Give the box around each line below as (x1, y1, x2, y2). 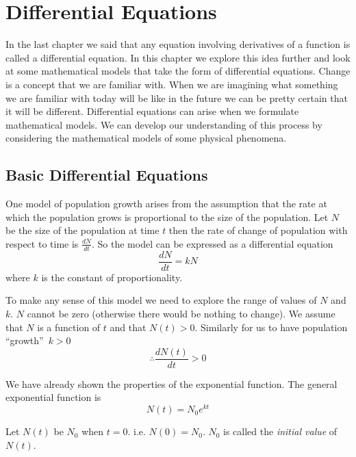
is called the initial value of (223, 424, 338, 439)
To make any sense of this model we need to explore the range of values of (5, 293, 317, 307)
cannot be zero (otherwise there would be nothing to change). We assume (27, 306, 335, 320)
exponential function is (5, 390, 101, 404)
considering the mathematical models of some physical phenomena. (5, 131, 287, 145)
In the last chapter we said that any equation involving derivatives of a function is (5, 37, 351, 51)
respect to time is (5, 236, 79, 250)
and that (110, 319, 147, 334)
